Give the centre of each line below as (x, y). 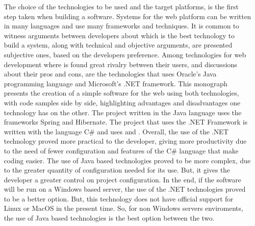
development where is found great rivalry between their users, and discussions (121, 64)
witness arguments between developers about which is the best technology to (119, 35)
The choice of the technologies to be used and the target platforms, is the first (121, 6)
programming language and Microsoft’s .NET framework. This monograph (116, 83)
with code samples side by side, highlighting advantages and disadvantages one (122, 102)
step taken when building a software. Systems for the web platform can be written (127, 16)
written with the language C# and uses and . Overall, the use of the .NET (116, 131)
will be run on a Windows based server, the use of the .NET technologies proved (125, 189)
